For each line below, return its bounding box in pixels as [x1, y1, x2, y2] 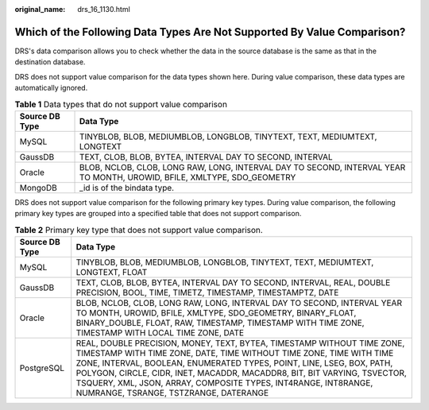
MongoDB [19, 182, 57, 193]
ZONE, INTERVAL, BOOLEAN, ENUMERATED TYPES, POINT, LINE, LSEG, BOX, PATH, [75, 358, 393, 369]
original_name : [14, 5, 66, 14]
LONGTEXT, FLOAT [75, 267, 148, 277]
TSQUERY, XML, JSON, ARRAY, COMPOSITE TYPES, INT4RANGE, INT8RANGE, [75, 377, 373, 389]
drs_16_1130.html [77, 5, 130, 14]
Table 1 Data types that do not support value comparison [14, 99, 228, 110]
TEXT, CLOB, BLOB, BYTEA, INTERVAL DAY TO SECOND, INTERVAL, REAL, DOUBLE [75, 277, 391, 288]
